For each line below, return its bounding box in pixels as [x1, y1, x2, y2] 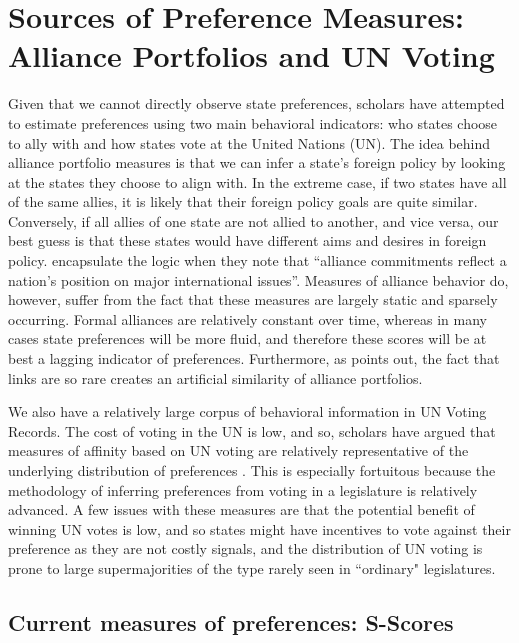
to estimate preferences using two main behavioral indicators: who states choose [8, 112, 498, 133]
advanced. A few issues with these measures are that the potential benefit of [8, 499, 475, 520]
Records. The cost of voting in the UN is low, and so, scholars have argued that [8, 420, 496, 441]
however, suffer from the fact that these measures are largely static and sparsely [8, 289, 498, 310]
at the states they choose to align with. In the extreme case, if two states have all [8, 171, 507, 192]
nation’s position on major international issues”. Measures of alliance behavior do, [8, 269, 509, 290]
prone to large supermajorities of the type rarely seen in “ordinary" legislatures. [8, 557, 496, 578]
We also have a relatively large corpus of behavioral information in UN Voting [8, 401, 487, 422]
